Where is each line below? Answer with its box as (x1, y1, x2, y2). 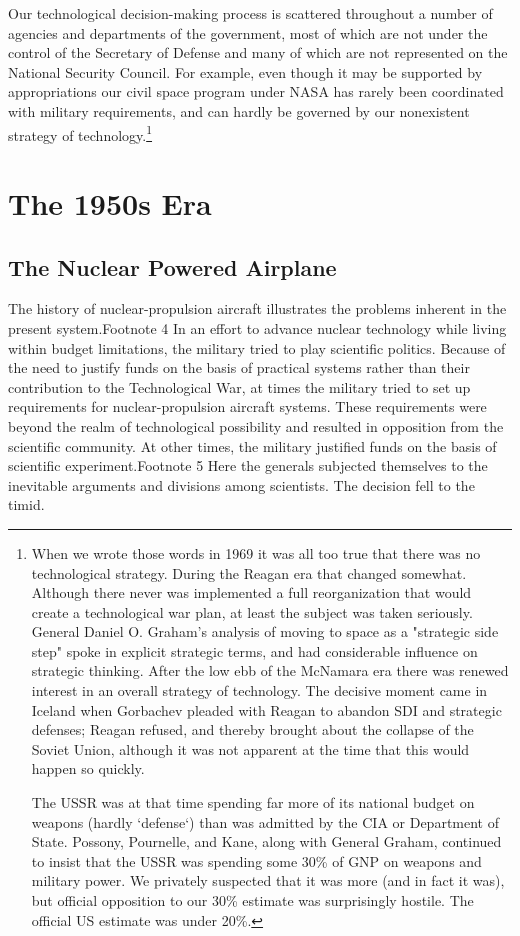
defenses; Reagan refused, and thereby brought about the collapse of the (31, 719, 474, 740)
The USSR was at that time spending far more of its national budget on (31, 792, 475, 813)
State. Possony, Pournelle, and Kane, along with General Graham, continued (31, 831, 502, 852)
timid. (8, 494, 45, 515)
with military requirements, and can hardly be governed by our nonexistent (8, 100, 470, 121)
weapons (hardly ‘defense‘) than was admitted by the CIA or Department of (31, 811, 500, 832)
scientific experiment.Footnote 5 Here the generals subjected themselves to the (8, 455, 488, 476)
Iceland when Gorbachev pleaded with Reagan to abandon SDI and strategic (31, 699, 502, 720)
